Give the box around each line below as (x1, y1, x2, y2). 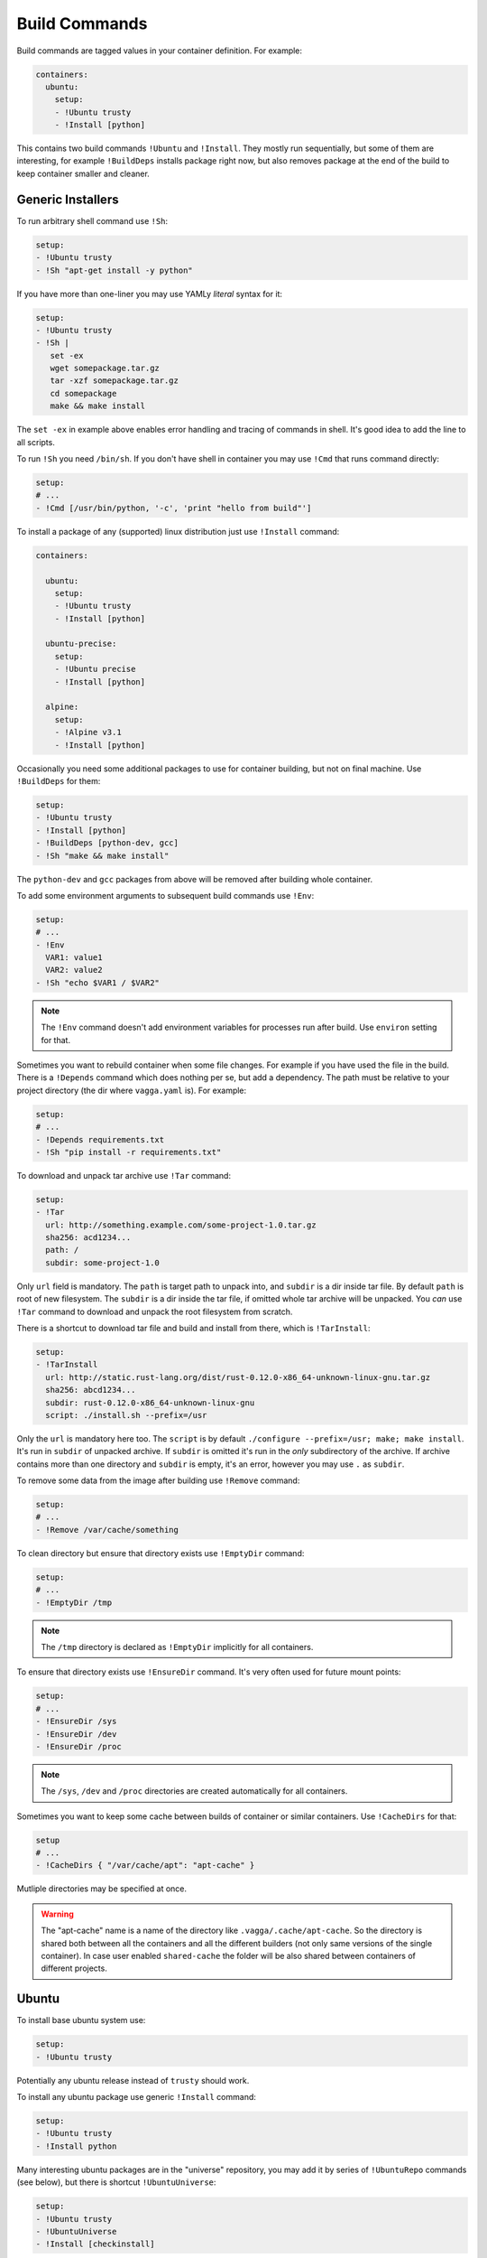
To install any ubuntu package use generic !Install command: (16, 2092, 257, 2103)
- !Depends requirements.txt (35, 1134, 165, 1144)
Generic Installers (16, 191, 119, 207)
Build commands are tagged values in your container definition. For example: (16, 45, 302, 56)
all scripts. (16, 436, 56, 447)
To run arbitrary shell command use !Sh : (16, 215, 169, 226)
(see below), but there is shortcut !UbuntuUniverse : (16, 2177, 216, 2188)
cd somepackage (50, 388, 117, 398)
